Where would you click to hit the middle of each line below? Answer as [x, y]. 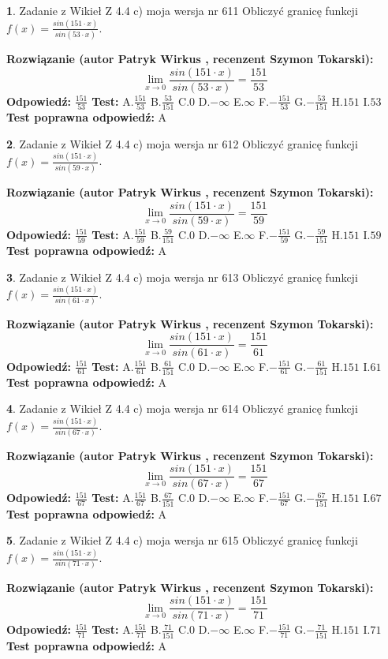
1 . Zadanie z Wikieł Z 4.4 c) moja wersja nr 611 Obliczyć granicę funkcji [182, 10]
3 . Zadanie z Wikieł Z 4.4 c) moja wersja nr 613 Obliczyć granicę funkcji [182, 277]
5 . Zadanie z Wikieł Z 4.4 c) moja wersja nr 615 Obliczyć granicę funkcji [182, 540]
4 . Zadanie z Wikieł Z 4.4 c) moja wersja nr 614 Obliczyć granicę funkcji [182, 408]
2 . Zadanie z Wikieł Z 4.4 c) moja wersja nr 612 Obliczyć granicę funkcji [182, 143]
